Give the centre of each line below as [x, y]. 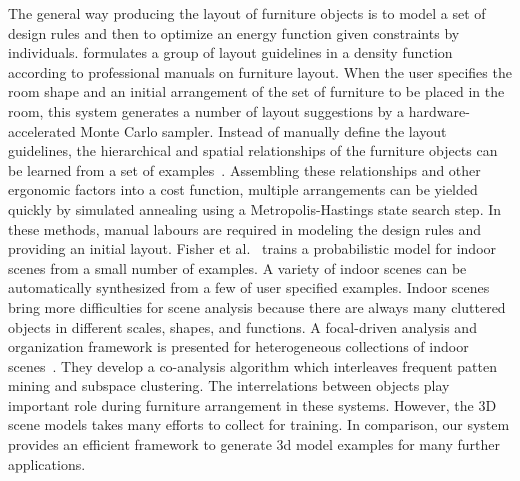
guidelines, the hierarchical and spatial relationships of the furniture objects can [253, 150]
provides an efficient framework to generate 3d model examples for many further [254, 444]
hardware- [439, 110]
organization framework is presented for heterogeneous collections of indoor [238, 346]
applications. [47, 463]
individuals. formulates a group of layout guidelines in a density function [230, 52]
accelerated [42, 130]
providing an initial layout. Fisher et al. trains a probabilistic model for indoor [252, 248]
